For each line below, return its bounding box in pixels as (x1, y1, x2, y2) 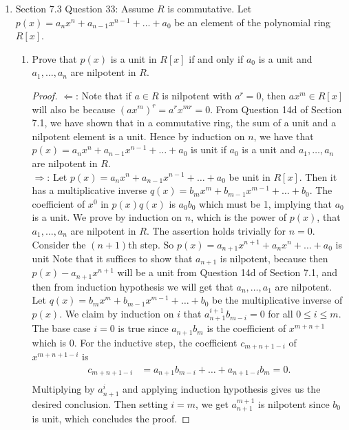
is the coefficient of (207, 321, 286, 335)
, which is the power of (191, 210, 287, 224)
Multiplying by (32, 382, 95, 396)
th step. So (128, 237, 174, 251)
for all (268, 306, 293, 321)
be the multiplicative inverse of (212, 293, 343, 307)
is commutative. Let (167, 1, 252, 15)
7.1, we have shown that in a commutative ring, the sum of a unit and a (32, 115, 337, 130)
